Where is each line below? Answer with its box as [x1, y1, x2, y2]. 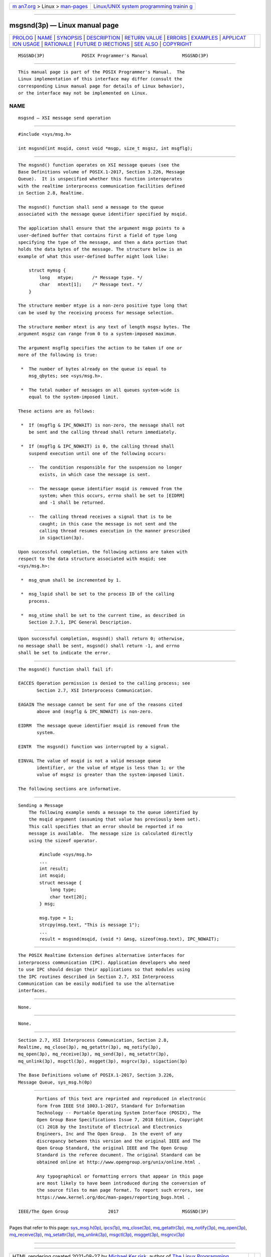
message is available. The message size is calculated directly [28, 831, 193, 837]
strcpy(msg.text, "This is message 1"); [39, 922, 140, 928]
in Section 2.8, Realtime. [18, 190, 85, 196]
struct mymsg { [28, 267, 66, 274]
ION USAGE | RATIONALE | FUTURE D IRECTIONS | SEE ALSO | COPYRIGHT [12, 40, 193, 47]
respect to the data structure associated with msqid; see [18, 556, 167, 562]
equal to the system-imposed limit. [28, 394, 119, 400]
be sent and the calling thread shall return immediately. [28, 429, 177, 435]
